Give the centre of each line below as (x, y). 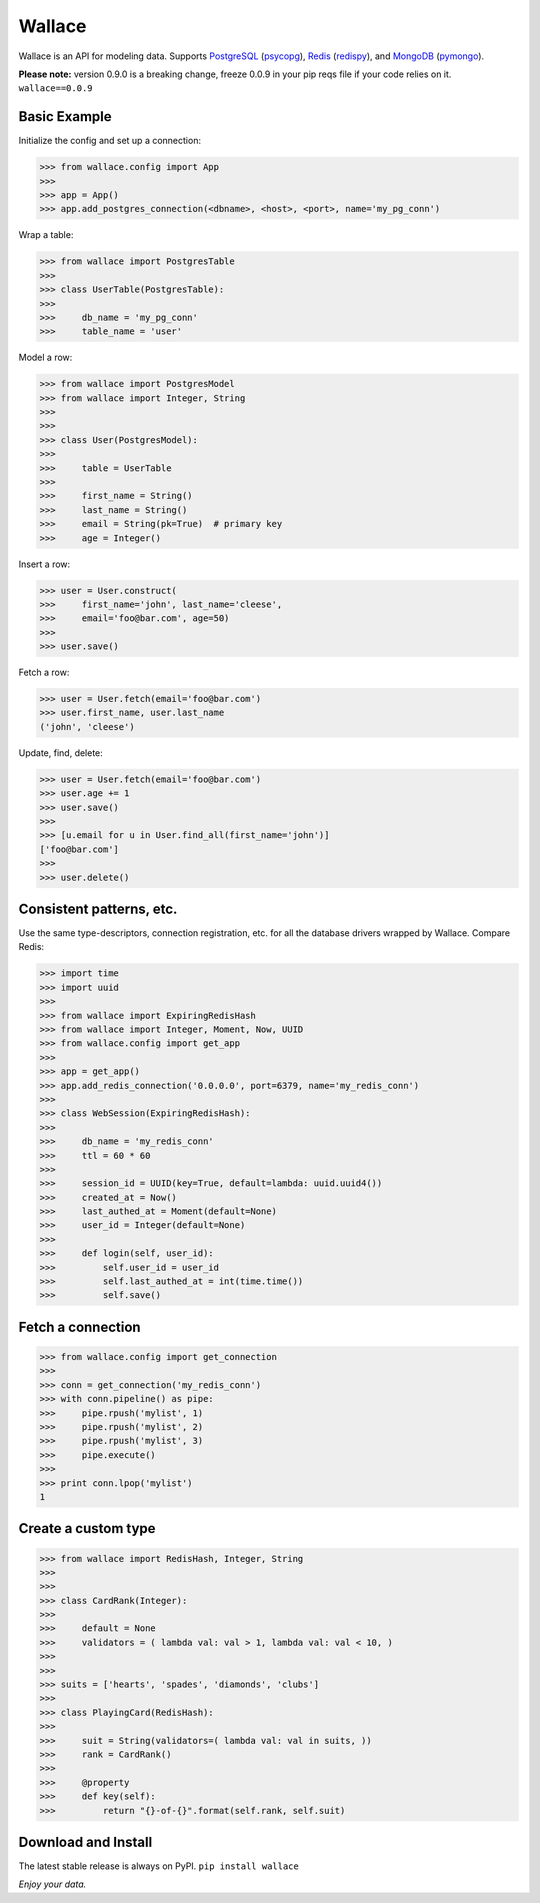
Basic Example (65, 116)
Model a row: (45, 357)
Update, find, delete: (61, 752)
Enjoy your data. (52, 1884)
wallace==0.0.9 (56, 88)
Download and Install (85, 1841)
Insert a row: (44, 564)
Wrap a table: (46, 235)
